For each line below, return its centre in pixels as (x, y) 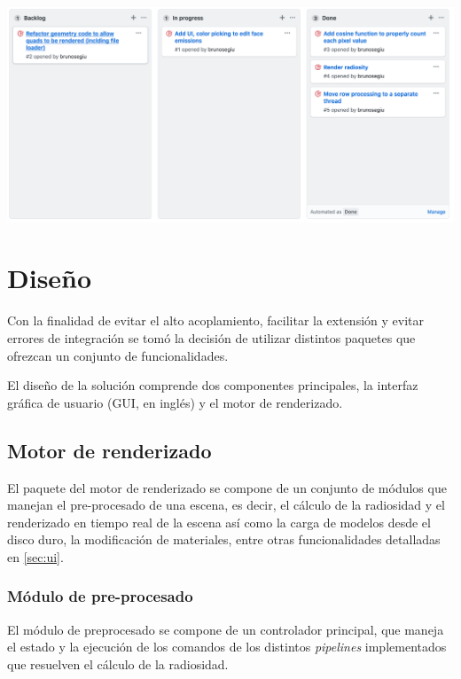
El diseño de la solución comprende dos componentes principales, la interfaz (213, 385)
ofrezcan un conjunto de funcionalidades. (118, 355)
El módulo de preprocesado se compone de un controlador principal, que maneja (226, 629)
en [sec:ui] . (35, 556)
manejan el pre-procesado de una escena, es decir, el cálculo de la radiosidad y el (226, 505)
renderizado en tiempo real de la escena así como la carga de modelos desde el (219, 522)
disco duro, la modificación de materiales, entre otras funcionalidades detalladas (224, 539)
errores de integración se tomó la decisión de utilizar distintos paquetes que (211, 337)
